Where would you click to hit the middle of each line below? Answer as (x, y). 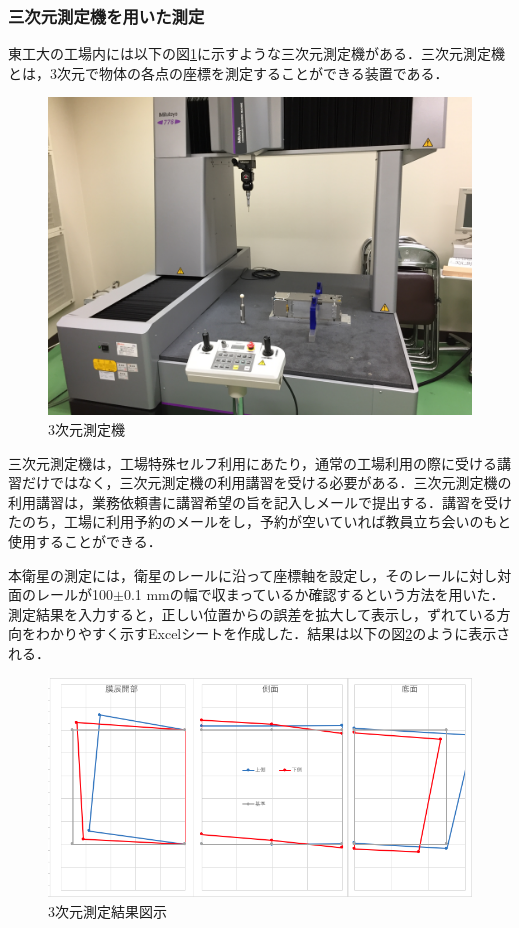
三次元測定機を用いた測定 (106, 15)
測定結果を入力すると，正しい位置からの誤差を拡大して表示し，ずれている (252, 613)
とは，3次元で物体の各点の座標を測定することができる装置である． (228, 72)
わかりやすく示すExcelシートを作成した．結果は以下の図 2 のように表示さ (273, 633)
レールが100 (74, 594)
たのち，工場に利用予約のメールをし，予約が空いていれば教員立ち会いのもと (260, 521)
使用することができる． (85, 540)
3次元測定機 (86, 429)
